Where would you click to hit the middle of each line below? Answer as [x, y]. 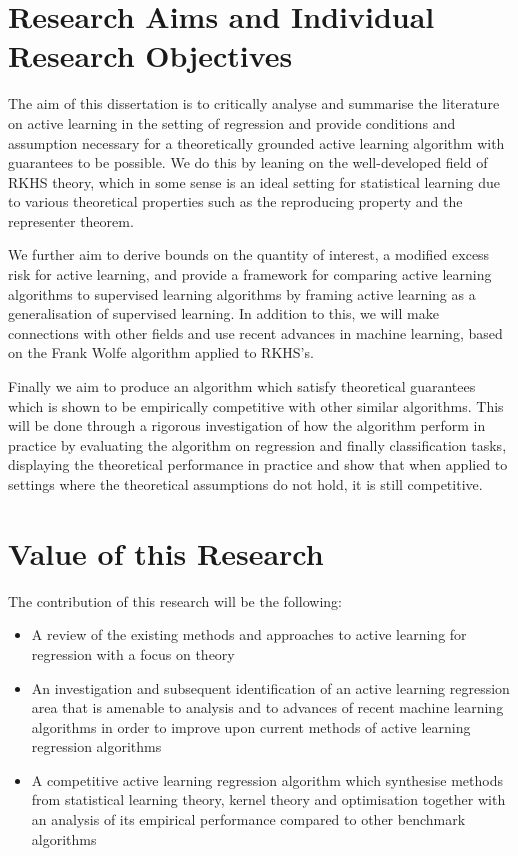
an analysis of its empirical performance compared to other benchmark [248, 819]
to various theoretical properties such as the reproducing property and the [235, 201]
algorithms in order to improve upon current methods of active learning [251, 726]
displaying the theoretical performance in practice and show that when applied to [258, 464]
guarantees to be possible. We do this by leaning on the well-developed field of [248, 162]
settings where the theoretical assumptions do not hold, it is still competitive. [245, 484]
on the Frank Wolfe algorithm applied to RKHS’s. [161, 352]
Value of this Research [166, 552]
